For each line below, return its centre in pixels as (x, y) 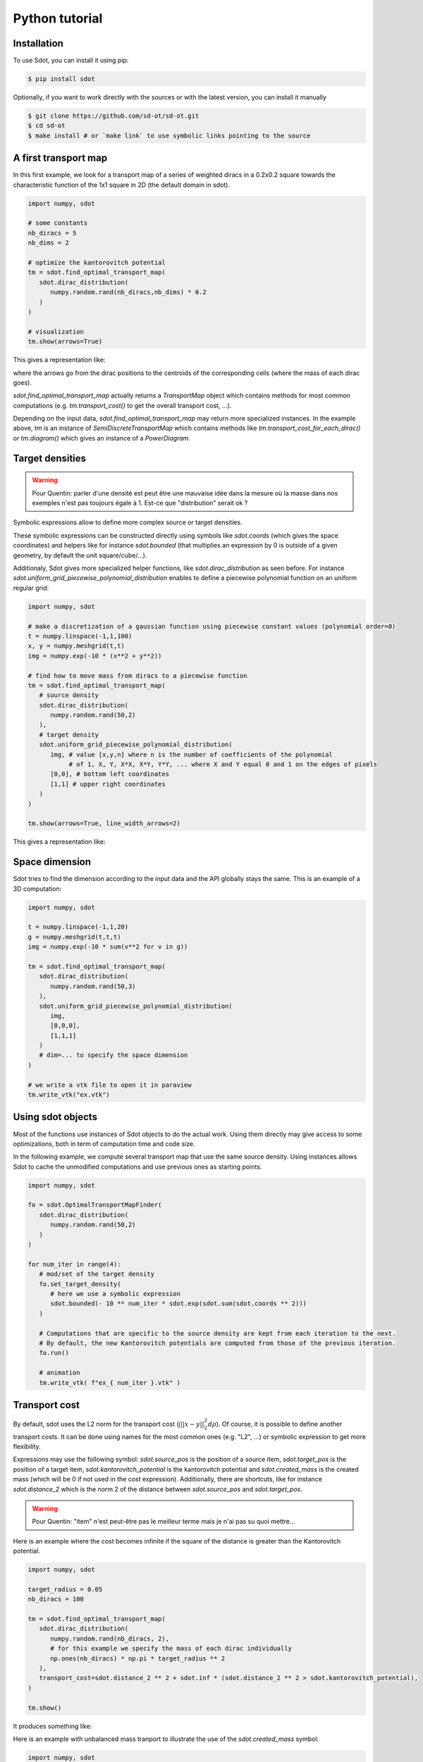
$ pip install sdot (61, 79)
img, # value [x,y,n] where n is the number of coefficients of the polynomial (191, 754)
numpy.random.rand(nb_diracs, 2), (110, 1638)
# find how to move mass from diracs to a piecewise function (137, 676)
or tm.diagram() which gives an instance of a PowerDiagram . (102, 438)
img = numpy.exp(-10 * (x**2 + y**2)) (95, 656)
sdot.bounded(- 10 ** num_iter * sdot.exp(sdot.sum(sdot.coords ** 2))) (178, 1304)
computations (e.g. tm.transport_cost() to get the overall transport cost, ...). (122, 405)
